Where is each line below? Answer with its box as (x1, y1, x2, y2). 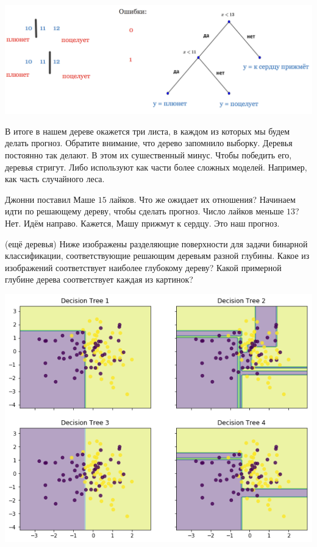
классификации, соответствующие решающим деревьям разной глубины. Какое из (5, 249, 310, 262)
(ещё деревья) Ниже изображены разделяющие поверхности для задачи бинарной (5, 237, 308, 250)
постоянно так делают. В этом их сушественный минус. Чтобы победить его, (5, 148, 292, 161)
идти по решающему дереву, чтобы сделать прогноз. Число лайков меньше (5, 205, 284, 217)
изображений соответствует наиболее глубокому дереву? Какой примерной (5, 261, 282, 273)
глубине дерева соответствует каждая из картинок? (5, 273, 193, 286)
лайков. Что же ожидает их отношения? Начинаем (109, 192, 296, 205)
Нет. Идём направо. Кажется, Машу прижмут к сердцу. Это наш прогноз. (5, 216, 280, 229)
